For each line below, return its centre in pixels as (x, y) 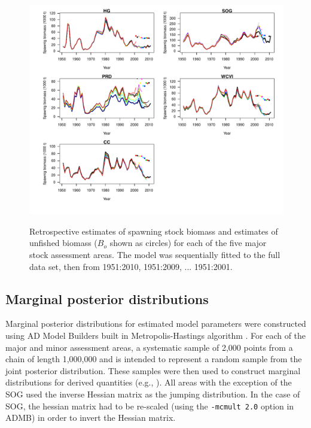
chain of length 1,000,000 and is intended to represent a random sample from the (154, 359)
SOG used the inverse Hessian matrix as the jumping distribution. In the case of (153, 394)
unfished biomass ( (63, 243)
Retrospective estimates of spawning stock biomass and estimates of (154, 231)
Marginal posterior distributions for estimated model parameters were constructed (156, 324)
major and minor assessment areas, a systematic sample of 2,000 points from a (149, 347)
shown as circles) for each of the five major (188, 243)
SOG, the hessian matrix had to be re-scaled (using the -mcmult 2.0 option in (150, 406)
